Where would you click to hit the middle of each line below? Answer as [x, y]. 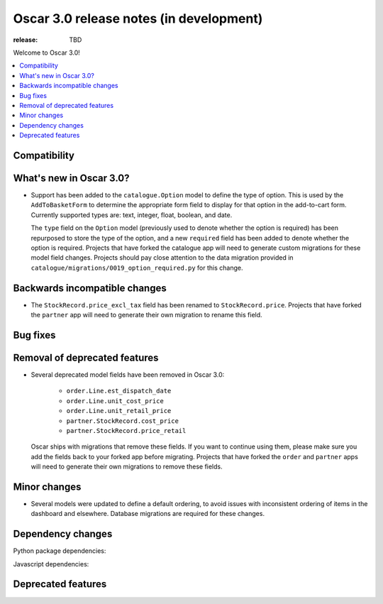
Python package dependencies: [60, 551]
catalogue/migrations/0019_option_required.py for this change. [137, 268]
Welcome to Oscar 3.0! [47, 53]
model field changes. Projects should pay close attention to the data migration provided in [162, 258]
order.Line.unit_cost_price [115, 401]
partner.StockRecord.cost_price [122, 421]
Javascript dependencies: [51, 564]
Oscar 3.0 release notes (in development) [138, 18]
